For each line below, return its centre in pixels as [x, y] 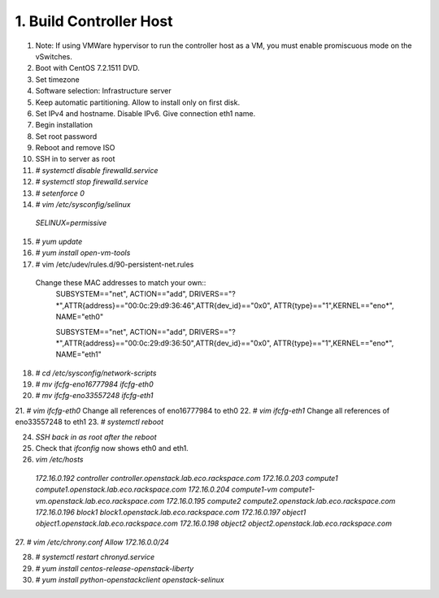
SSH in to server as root [75, 159]
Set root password [66, 136]
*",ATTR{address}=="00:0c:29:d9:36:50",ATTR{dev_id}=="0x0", [164, 343]
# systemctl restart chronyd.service [95, 557]
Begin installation [64, 125]
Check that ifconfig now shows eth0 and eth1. [112, 448]
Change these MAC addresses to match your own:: [121, 282]
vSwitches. [54, 56]
